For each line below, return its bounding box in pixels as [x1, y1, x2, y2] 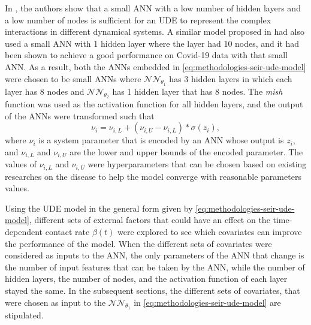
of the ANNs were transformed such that [5, 109, 155, 122]
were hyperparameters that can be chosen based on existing [87, 158, 307, 170]
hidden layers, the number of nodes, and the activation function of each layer [5, 272, 288, 285]
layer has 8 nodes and [5, 85, 84, 97]
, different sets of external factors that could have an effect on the [29, 213, 270, 226]
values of [5, 158, 37, 170]
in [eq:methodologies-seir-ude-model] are [134, 296, 281, 308]
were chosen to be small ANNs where [5, 72, 141, 85]
